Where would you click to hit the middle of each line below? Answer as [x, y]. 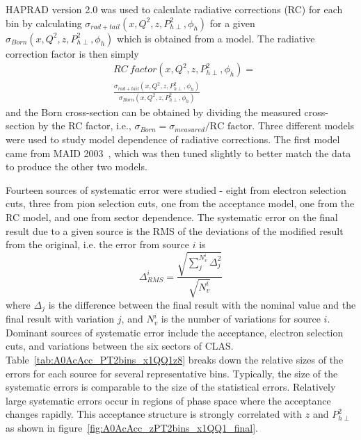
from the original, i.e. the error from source [98, 244]
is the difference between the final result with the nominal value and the [202, 304]
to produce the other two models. [77, 166]
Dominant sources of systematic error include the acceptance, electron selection [175, 332]
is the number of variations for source [241, 319]
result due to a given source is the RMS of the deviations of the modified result [175, 230]
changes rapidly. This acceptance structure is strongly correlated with [154, 414]
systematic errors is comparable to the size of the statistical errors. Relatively [171, 387]
